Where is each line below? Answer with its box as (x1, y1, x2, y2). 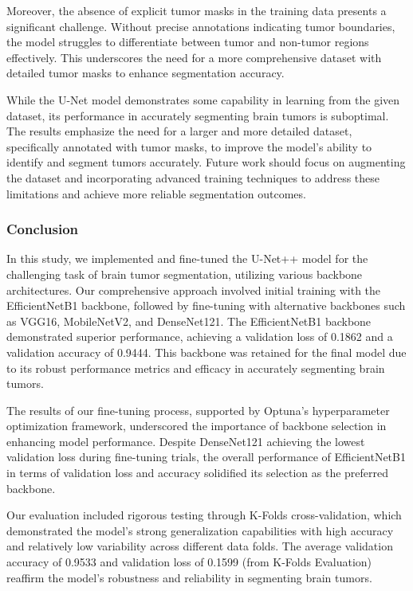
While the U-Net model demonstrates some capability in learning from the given (6, 91, 400, 108)
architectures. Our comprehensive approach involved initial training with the (6, 281, 381, 298)
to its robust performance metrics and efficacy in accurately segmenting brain (6, 359, 385, 376)
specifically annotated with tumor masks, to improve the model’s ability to (6, 138, 372, 155)
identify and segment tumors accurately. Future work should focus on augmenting (6, 154, 406, 170)
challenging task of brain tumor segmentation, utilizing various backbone (6, 265, 363, 282)
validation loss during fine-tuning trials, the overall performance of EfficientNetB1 (6, 448, 406, 465)
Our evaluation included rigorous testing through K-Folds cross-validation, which (6, 507, 402, 523)
